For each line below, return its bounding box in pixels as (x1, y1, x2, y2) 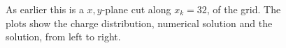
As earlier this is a (6, 2, 84, 16)
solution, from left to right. (6, 29, 121, 44)
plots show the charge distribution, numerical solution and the (6, 15, 273, 30)
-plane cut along (101, 2, 171, 16)
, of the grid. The (206, 2, 281, 16)
